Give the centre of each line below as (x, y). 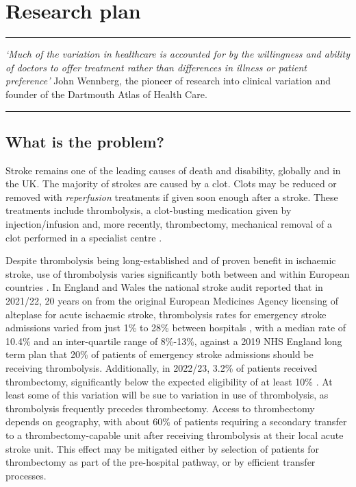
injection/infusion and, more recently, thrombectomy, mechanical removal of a (169, 224)
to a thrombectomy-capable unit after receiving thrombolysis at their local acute (175, 435)
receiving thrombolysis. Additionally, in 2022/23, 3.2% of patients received (162, 368)
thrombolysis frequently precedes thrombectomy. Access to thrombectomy (160, 408)
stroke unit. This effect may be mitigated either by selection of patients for (163, 448)
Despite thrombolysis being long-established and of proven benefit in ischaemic (171, 260)
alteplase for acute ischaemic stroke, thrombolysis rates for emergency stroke (166, 314)
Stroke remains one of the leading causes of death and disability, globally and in (173, 170)
